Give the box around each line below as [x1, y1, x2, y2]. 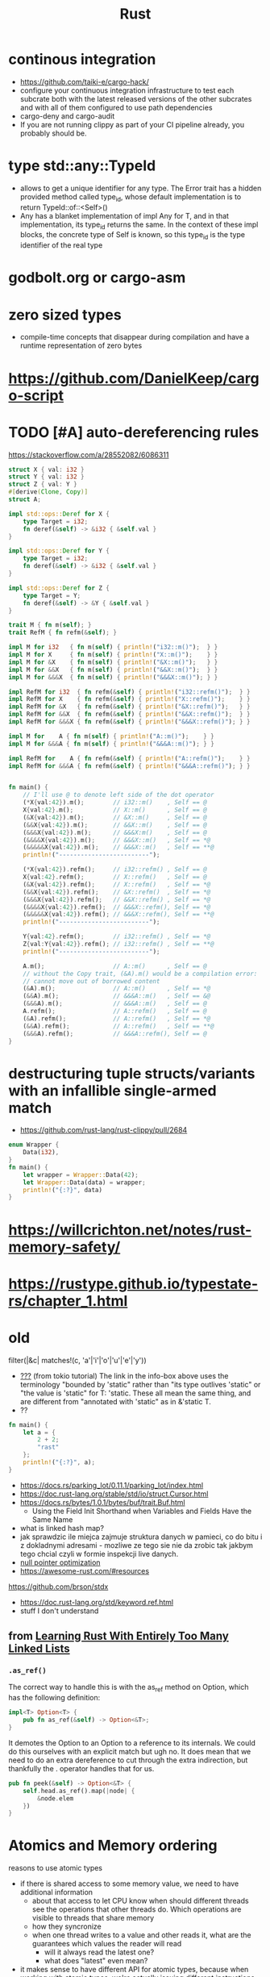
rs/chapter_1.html [8, 1291, 128, 1310]
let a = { [23, 1429, 56, 1437]
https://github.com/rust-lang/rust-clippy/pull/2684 [19, 1125, 188, 1135]
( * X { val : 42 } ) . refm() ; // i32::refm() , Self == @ [23, 865, 207, 874]
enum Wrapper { [8, 1141, 60, 1149]
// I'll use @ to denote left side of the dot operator [23, 791, 215, 799]
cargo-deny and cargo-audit [19, 111, 115, 121]
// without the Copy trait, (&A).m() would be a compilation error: [23, 970, 258, 978]
